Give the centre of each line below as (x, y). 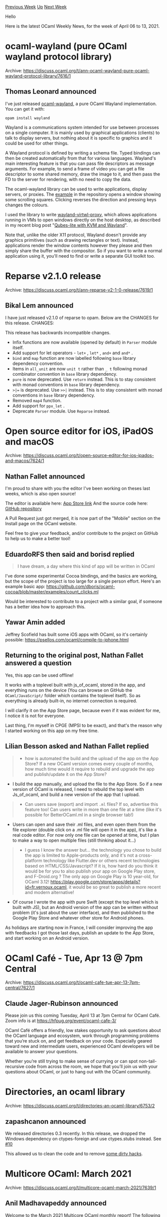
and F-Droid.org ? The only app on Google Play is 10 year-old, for (92, 876)
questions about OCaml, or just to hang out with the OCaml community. (78, 1072)
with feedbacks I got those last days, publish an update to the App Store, (80, 932)
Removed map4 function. (37, 400)
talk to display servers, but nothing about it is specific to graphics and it (79, 138)
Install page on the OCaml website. (41, 524)
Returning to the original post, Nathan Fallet (74, 656)
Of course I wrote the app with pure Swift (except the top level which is (85, 902)
